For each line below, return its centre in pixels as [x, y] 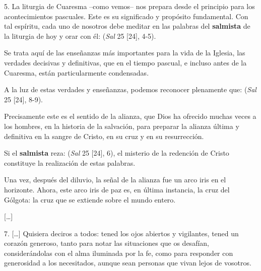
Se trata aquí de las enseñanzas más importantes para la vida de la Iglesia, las [125, 53]
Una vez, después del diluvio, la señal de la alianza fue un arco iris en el [115, 180]
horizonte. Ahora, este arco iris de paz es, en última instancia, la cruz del [117, 189]
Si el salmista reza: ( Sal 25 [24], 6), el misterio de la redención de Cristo [117, 153]
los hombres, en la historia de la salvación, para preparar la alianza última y [122, 126]
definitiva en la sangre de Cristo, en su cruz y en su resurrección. [104, 136]
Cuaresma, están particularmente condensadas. [77, 72]
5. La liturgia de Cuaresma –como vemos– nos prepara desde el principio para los [129, 6]
